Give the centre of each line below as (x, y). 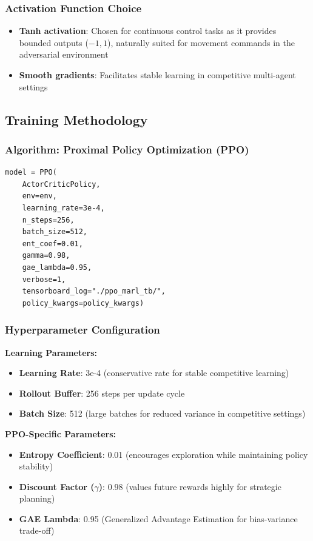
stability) (36, 466)
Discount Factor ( (57, 486)
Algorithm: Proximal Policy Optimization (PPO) (127, 149)
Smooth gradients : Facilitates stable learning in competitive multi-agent (157, 75)
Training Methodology (76, 119)
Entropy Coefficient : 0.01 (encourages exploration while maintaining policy (163, 454)
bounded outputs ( (54, 42)
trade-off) (37, 530)
